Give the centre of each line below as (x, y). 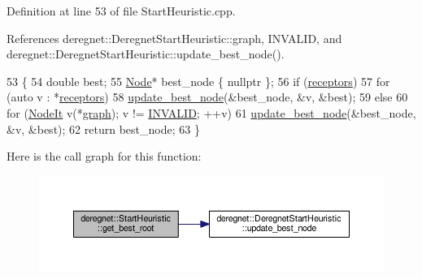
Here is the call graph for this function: (104, 156)
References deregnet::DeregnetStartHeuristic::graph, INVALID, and (174, 38)
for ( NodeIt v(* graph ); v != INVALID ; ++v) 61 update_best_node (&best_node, (211, 112)
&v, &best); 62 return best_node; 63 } (103, 129)
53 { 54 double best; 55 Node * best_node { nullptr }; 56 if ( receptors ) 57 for (198, 81)
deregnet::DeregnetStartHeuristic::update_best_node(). (146, 54)
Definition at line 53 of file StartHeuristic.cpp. (121, 11)
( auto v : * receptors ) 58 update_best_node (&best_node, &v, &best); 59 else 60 (207, 97)
